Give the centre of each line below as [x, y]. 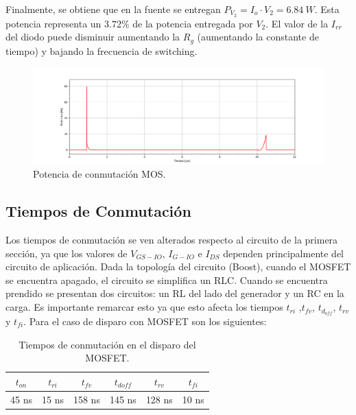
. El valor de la [297, 23]
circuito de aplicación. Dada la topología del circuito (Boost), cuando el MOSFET [178, 266]
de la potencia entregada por [193, 23]
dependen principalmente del [283, 253]
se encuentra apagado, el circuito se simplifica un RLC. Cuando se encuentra [167, 280]
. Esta [327, 9]
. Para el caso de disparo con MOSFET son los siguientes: [145, 321]
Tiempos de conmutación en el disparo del [107, 344]
